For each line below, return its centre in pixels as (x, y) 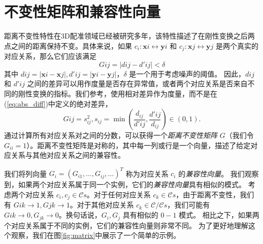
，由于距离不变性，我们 (215, 195)
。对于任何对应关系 (119, 195)
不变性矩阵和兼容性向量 (83, 11)
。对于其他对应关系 (102, 205)
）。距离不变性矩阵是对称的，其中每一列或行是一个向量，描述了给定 (139, 145)
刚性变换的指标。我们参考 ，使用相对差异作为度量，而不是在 (118, 93)
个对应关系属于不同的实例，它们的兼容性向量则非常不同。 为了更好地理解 (126, 225)
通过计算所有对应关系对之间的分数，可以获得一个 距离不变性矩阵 (111, 135)
